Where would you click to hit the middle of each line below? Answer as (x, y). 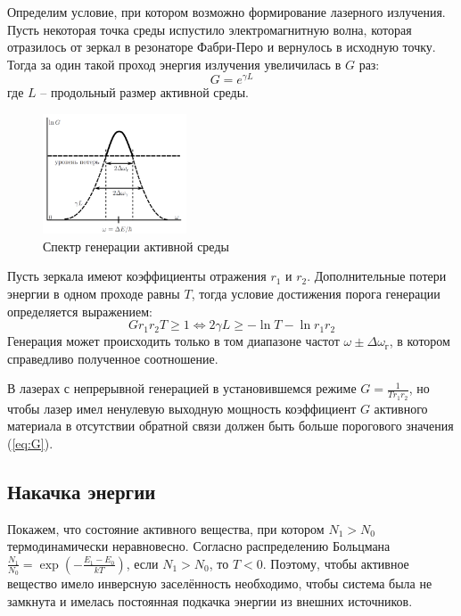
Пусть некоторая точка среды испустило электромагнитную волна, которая (210, 29)
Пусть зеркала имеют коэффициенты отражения (137, 276)
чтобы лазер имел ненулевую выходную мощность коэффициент (182, 408)
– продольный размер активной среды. (145, 92)
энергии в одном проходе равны (94, 294)
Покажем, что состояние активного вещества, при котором (166, 528)
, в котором (420, 341)
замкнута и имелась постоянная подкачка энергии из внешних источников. (210, 600)
